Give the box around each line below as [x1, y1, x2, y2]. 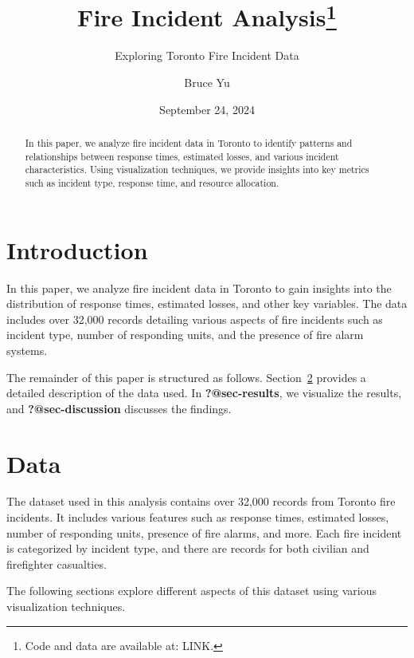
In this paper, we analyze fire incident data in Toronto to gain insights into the [6, 279, 392, 296]
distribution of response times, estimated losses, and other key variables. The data [6, 295, 408, 312]
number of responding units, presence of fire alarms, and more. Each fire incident [6, 524, 402, 541]
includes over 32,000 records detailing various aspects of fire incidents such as [6, 310, 383, 327]
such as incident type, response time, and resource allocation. [25, 176, 279, 189]
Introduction [6, 233, 148, 266]
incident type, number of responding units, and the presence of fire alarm [6, 326, 364, 343]
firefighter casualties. [6, 555, 107, 572]
